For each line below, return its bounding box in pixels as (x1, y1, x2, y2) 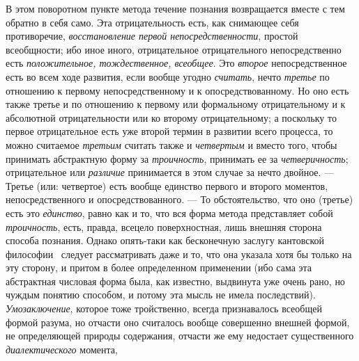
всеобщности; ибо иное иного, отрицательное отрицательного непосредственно (6, 42, 342, 56)
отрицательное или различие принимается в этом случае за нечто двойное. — (6, 165, 335, 179)
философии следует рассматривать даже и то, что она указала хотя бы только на (6, 246, 352, 261)
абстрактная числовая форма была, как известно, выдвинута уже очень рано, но (6, 273, 345, 288)
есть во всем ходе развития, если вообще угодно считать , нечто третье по (6, 69, 330, 83)
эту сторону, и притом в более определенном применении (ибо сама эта (6, 260, 312, 275)
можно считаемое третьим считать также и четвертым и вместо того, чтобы (6, 137, 337, 152)
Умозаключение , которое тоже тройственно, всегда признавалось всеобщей (6, 301, 322, 316)
